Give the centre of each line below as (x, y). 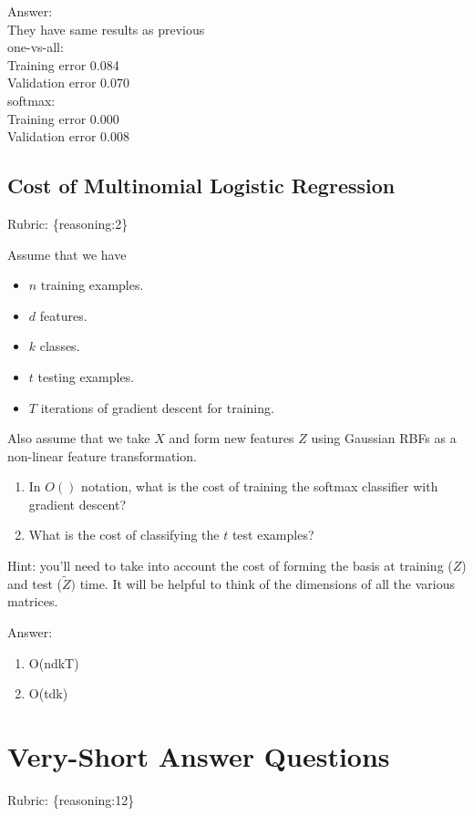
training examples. (92, 285)
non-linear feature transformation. (102, 455)
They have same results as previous (106, 29)
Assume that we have (67, 254)
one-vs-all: (36, 47)
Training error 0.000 (63, 118)
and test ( (35, 583)
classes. (60, 346)
